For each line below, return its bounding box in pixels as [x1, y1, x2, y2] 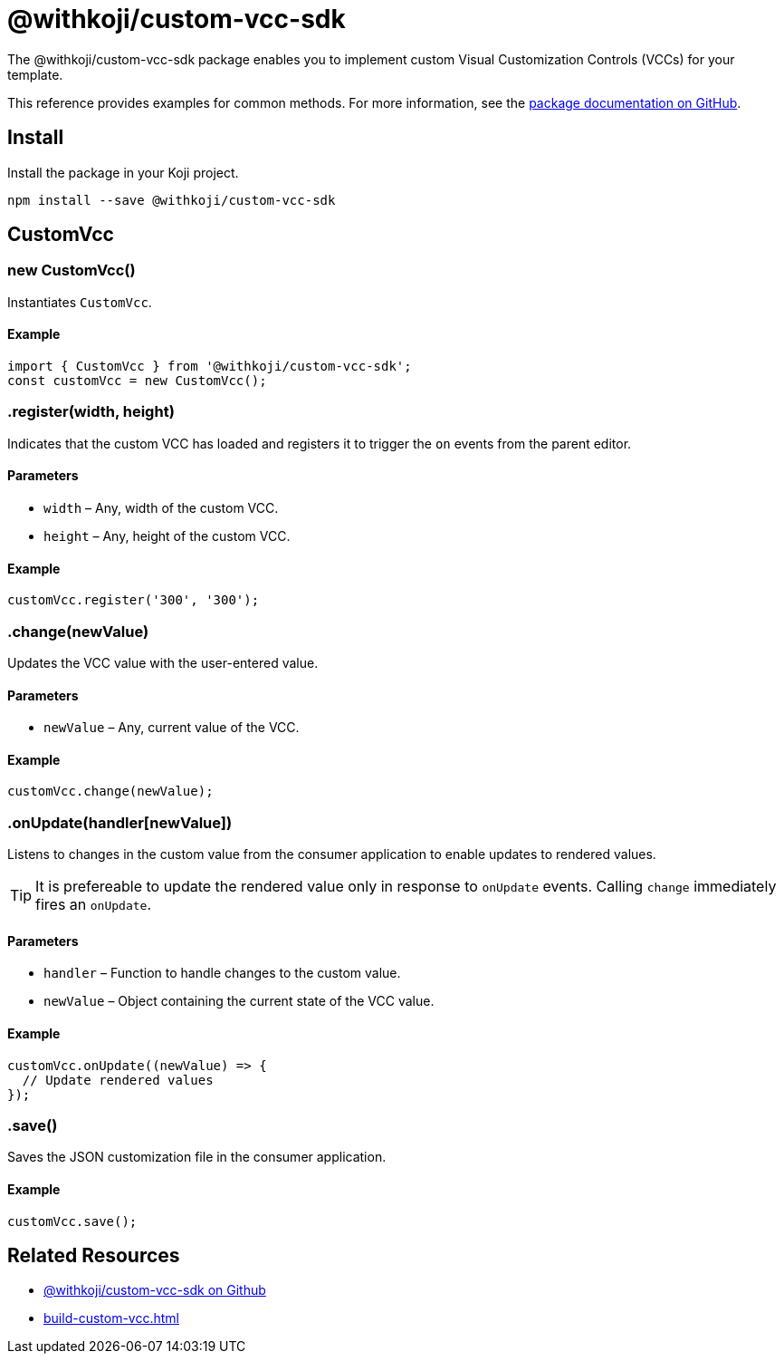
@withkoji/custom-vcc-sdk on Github [43, 1282, 266, 1298]
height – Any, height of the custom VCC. [43, 528, 291, 544]
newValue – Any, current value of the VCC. [43, 719, 300, 736]
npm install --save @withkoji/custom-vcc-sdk [7, 192, 336, 208]
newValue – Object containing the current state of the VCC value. [43, 993, 435, 1009]
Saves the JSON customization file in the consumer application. [7, 1149, 387, 1165]
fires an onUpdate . [35, 895, 151, 914]
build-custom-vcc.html [43, 1310, 179, 1327]
